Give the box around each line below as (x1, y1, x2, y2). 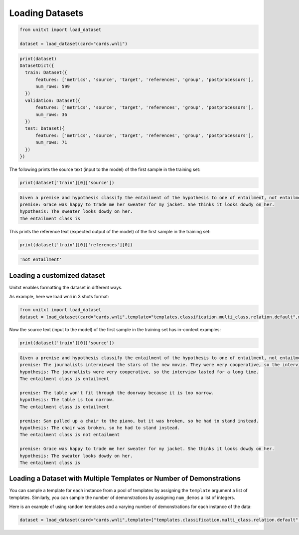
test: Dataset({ (25, 125, 65, 131)
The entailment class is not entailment (19, 432, 120, 438)
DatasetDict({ (19, 62, 54, 68)
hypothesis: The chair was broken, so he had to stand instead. (19, 425, 180, 431)
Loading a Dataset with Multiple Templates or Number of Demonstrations (9, 475, 241, 483)
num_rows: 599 (35, 84, 70, 89)
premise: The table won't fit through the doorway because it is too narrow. (19, 390, 214, 396)
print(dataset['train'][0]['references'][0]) (19, 242, 133, 247)
